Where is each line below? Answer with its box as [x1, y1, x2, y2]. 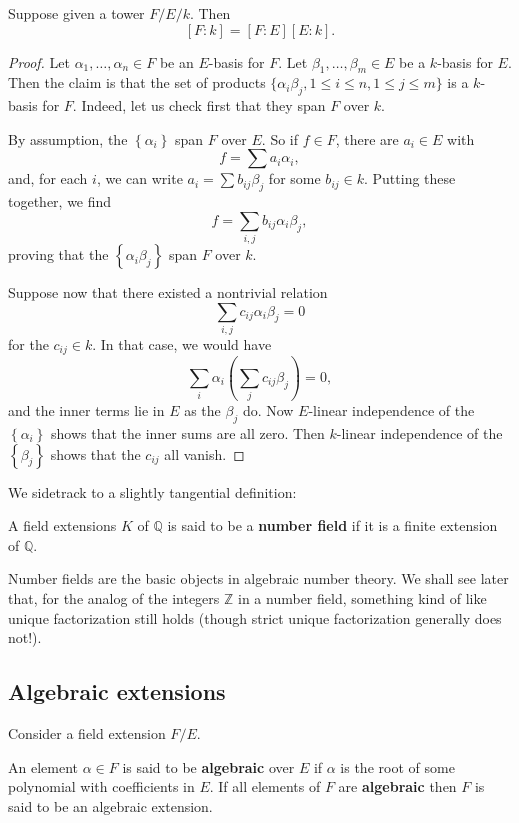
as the [184, 400, 221, 421]
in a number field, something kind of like [238, 587, 487, 608]
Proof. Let [8, 51, 70, 72]
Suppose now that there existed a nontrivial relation [8, 282, 328, 303]
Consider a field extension [8, 722, 166, 743]
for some [268, 168, 321, 189]
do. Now [242, 400, 294, 421]
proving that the [8, 244, 109, 265]
